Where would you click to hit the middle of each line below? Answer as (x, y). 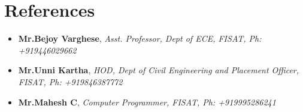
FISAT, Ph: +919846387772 (70, 81)
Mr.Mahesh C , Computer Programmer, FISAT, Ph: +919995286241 (147, 102)
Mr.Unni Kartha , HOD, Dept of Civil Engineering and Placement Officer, (159, 70)
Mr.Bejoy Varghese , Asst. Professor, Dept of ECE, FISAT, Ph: (140, 38)
